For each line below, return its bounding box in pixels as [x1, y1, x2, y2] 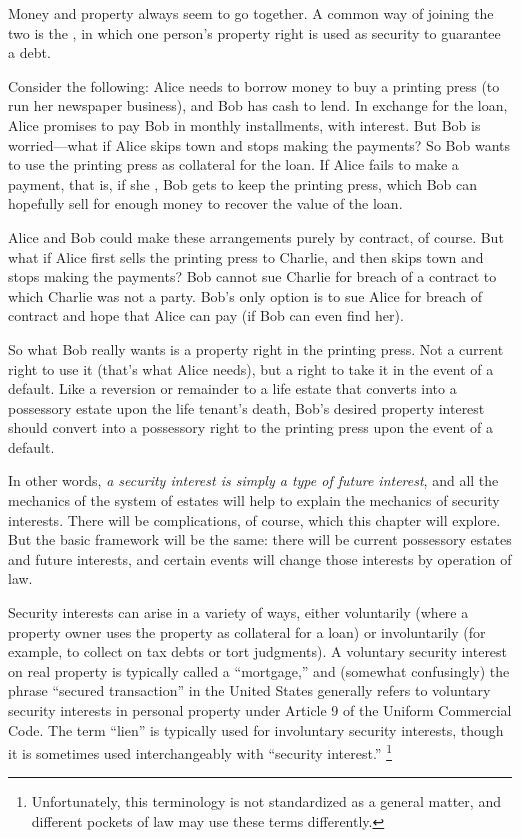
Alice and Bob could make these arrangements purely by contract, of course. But [8, 226, 504, 247]
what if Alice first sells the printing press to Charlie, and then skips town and [8, 246, 484, 267]
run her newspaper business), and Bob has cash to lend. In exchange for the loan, [8, 95, 508, 116]
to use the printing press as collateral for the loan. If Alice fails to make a [8, 154, 459, 175]
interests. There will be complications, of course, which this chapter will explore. [8, 509, 501, 530]
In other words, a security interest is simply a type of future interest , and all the [8, 470, 499, 491]
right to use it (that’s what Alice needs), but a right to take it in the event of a [8, 358, 494, 379]
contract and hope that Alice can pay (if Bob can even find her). [8, 305, 404, 326]
